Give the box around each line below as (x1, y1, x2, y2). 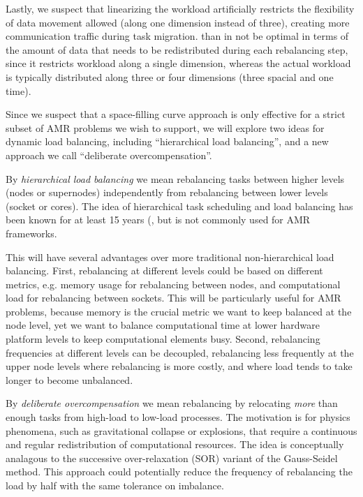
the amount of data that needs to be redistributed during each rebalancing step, (6, 42, 348, 57)
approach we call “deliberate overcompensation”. (6, 147, 212, 162)
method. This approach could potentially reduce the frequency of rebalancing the (6, 464, 353, 479)
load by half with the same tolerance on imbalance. (6, 478, 224, 492)
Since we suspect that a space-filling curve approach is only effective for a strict (6, 107, 346, 121)
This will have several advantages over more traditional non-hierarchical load (6, 249, 334, 264)
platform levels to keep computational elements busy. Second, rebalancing (6, 332, 320, 346)
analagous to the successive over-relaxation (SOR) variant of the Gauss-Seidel (6, 450, 338, 465)
